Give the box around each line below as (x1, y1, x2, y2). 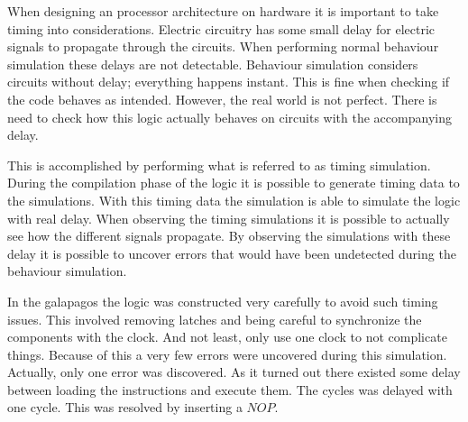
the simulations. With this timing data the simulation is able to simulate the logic (7, 190, 461, 209)
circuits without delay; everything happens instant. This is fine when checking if (7, 72, 450, 91)
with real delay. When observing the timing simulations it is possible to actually (7, 208, 450, 227)
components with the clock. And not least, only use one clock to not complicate (7, 327, 447, 346)
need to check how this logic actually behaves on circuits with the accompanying (7, 107, 452, 126)
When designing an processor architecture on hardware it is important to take (7, 2, 439, 20)
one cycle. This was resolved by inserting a (7, 398, 243, 417)
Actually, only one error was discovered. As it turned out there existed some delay (7, 362, 461, 381)
